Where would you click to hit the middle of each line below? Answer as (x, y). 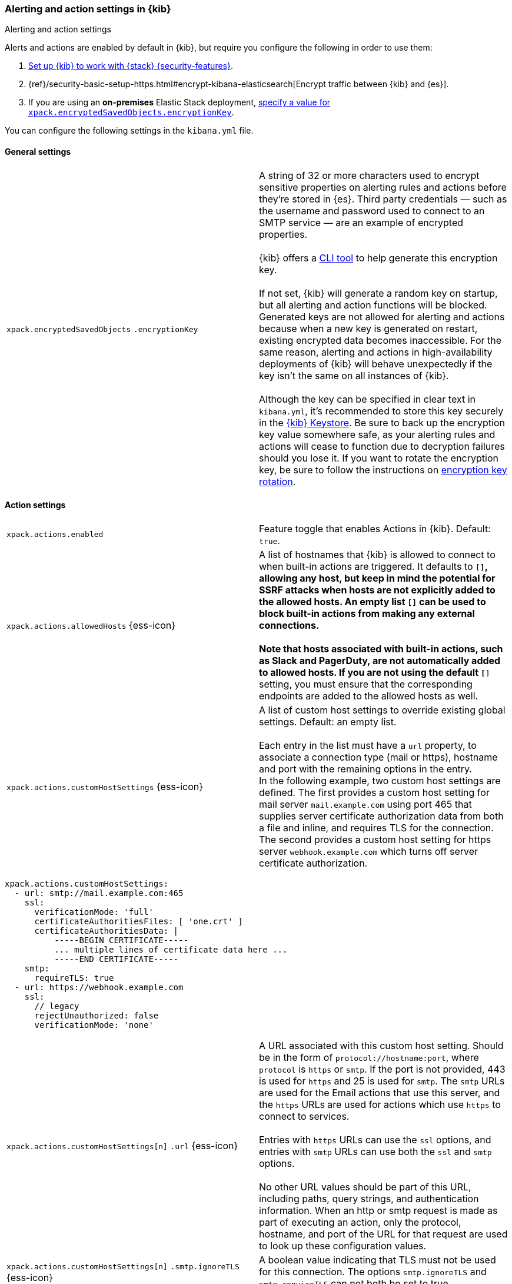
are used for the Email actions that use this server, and (380, 1092)
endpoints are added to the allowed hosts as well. (369, 696)
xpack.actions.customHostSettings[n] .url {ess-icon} (122, 1145)
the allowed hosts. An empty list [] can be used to (373, 601)
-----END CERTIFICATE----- (117, 959)
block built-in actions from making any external (367, 613)
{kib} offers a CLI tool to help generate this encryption (378, 258)
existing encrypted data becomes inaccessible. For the (380, 340)
